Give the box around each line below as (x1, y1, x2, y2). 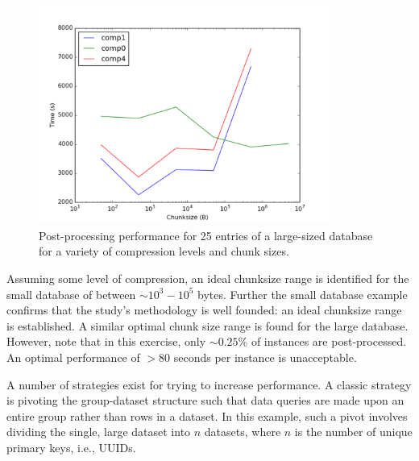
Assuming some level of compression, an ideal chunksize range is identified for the (6, 270, 409, 287)
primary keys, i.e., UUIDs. (6, 439, 136, 455)
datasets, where (204, 423, 281, 440)
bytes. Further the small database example (197, 285, 408, 302)
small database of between (6, 285, 136, 302)
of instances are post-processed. (251, 333, 407, 350)
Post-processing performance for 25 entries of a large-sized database (39, 226, 373, 243)
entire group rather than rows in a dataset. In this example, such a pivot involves (6, 407, 408, 424)
